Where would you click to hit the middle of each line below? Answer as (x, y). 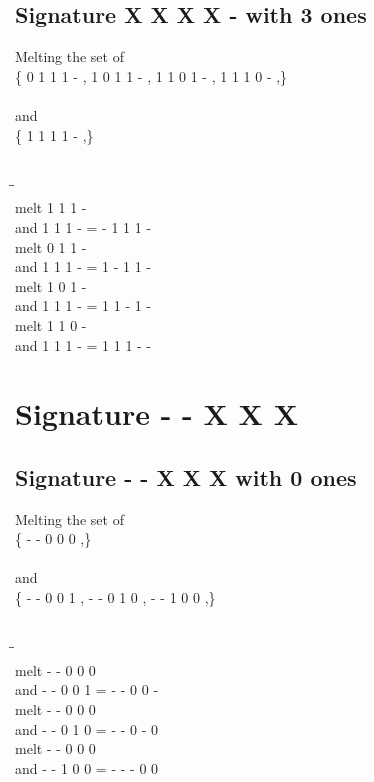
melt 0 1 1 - (51, 246)
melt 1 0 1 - (51, 285)
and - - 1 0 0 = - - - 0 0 (87, 767)
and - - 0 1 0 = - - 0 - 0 (87, 728)
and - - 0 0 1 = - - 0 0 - (87, 689)
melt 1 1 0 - (51, 324)
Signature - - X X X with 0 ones (186, 476)
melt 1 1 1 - (51, 207)
